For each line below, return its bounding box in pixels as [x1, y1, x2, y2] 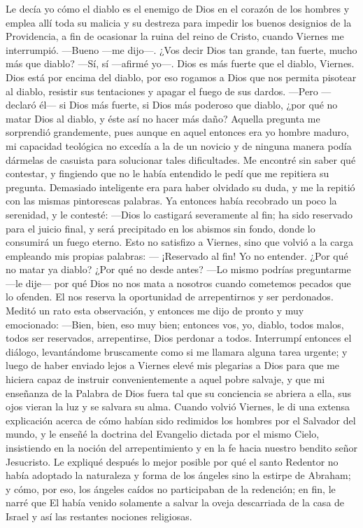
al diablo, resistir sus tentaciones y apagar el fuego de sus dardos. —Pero [6, 83, 318, 98]
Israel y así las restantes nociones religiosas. [6, 508, 192, 523]
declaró [6, 97, 36, 112]
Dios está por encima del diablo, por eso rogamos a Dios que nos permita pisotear [6, 69, 357, 84]
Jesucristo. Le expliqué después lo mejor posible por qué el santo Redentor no [6, 454, 339, 468]
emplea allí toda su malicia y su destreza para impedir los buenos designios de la [6, 15, 352, 29]
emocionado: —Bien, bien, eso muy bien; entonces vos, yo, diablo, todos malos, [6, 317, 344, 331]
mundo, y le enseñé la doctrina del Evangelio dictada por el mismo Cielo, [6, 426, 320, 441]
